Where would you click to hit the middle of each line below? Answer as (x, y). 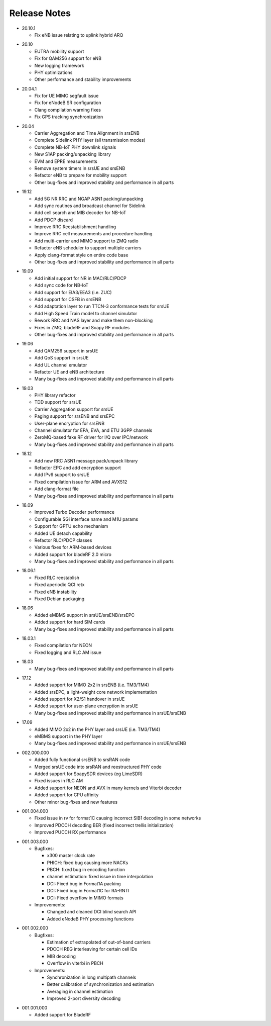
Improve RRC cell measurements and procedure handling (93, 234)
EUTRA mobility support (59, 51)
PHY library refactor (55, 395)
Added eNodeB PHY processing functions (90, 919)
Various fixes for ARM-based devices (73, 547)
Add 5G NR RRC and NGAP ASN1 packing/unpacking (89, 199)
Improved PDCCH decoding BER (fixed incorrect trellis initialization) (104, 825)
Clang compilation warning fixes (68, 110)
